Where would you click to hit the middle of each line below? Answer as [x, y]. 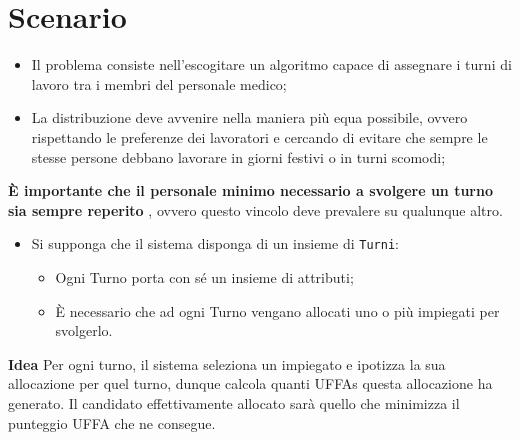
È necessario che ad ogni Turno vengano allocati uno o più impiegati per [277, 310]
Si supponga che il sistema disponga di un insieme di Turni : [215, 243]
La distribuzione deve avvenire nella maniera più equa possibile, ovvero [249, 117]
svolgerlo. [84, 330]
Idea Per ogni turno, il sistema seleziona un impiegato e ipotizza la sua [227, 363]
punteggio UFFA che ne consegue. [112, 422]
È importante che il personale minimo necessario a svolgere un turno [250, 190]
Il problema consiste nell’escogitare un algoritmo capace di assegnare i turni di [271, 64]
